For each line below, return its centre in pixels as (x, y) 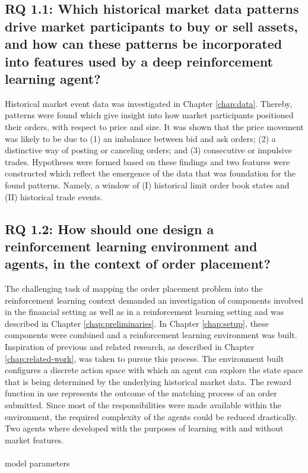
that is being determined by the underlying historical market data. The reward (148, 381)
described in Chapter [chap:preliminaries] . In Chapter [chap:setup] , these (137, 323)
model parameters (37, 463)
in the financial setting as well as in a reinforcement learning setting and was (145, 312)
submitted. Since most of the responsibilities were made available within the (143, 405)
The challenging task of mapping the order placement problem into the (134, 288)
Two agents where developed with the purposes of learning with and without (144, 428)
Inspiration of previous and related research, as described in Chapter (130, 347)
